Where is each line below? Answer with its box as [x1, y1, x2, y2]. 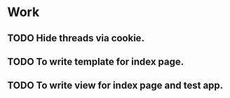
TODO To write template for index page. [7, 55, 184, 67]
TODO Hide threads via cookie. [7, 32, 145, 44]
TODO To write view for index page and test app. [7, 80, 224, 92]
